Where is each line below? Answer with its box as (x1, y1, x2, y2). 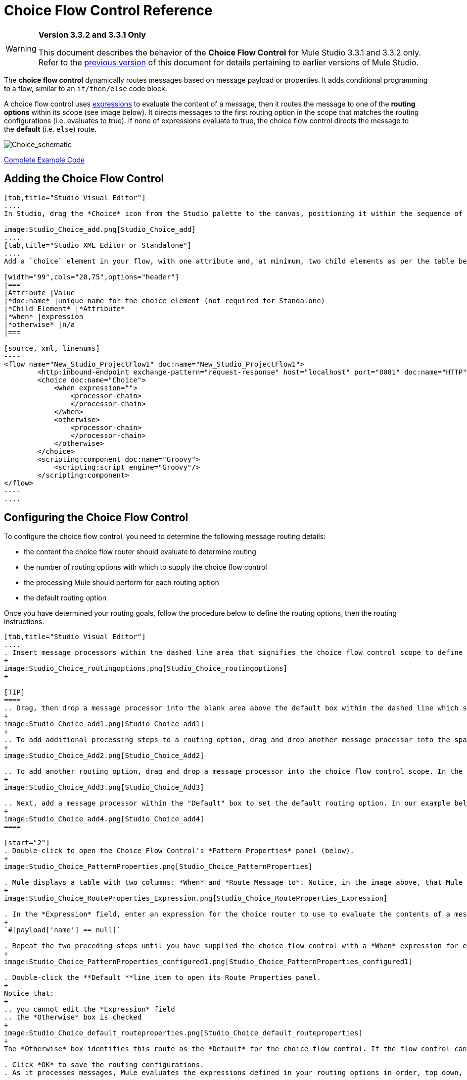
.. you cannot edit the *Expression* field (4, 1005, 175, 1014)
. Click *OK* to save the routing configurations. (4, 1061, 204, 1069)
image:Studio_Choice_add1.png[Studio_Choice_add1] (4, 720, 204, 728)
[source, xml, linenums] (4, 344, 100, 352)
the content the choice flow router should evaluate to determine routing (24, 547, 256, 556)
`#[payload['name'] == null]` (4, 926, 121, 934)
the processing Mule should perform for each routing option (24, 578, 219, 587)
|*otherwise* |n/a (4, 320, 75, 328)
